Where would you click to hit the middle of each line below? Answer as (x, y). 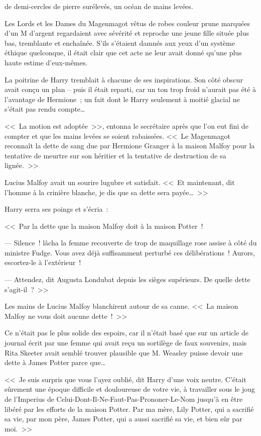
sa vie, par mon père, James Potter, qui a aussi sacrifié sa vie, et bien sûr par (123, 419)
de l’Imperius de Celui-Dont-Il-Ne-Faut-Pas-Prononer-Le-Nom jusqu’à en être (124, 399)
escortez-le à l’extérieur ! (43, 262)
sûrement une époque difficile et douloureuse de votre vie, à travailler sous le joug (130, 389)
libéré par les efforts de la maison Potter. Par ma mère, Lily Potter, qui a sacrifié (129, 409)
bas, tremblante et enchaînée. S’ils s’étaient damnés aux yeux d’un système (120, 42)
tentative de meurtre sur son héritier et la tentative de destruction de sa (115, 155)
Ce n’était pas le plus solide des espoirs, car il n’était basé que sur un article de (127, 333)
